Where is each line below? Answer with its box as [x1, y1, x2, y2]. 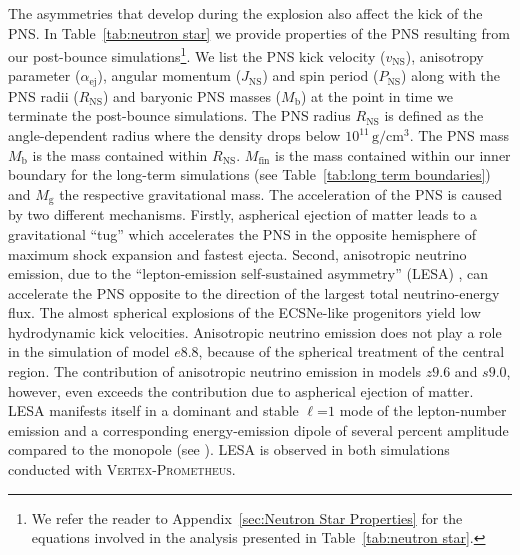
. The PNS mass [409, 125, 510, 146]
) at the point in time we [300, 85, 453, 106]
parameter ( [8, 65, 81, 86]
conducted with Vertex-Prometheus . [8, 459, 236, 480]
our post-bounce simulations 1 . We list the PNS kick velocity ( [8, 43, 386, 66]
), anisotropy [405, 45, 484, 66]
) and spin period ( [262, 65, 379, 86]
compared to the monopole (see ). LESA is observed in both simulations [8, 439, 450, 460]
